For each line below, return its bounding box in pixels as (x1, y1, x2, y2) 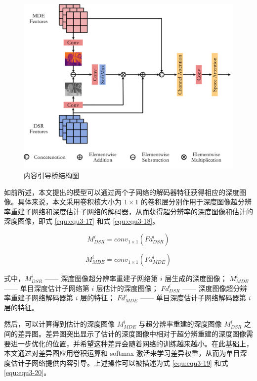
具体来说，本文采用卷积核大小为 (17, 196, 122, 207)
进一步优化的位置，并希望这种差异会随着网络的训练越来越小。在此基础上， (10, 338, 253, 348)
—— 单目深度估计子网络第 (4, 283, 89, 293)
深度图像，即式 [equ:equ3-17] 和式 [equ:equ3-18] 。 (4, 216, 160, 226)
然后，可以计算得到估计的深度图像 (4, 319, 115, 329)
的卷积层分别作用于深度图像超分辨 (140, 196, 252, 207)
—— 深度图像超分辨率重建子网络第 (44, 273, 158, 284)
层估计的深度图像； (96, 283, 159, 293)
